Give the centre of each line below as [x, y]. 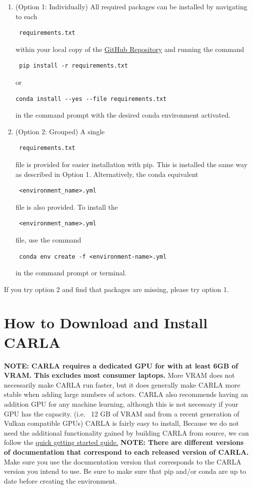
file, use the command [48, 239]
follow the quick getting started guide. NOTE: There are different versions [124, 442]
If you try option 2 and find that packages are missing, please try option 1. [116, 289]
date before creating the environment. [61, 480]
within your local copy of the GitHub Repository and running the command [130, 49]
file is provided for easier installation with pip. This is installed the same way [131, 164]
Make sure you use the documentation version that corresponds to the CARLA [123, 461]
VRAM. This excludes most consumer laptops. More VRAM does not [119, 375]
